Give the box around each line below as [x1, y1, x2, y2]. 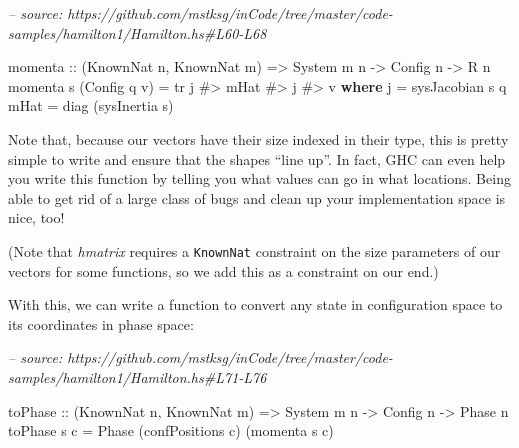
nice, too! [8, 207, 65, 228]
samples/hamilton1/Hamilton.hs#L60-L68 [8, 22, 267, 43]
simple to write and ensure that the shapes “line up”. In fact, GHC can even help [8, 148, 506, 169]
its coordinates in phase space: [8, 313, 194, 334]
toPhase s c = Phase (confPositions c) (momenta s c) [8, 420, 334, 441]
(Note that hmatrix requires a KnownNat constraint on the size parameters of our [8, 240, 501, 261]
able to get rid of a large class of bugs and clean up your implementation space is [8, 187, 506, 208]
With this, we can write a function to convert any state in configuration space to [8, 294, 503, 315]
